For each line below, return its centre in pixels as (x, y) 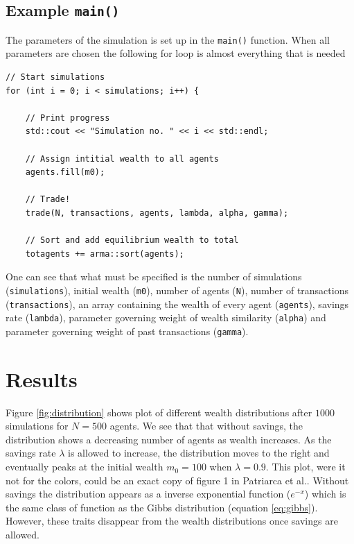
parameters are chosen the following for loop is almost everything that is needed (176, 53)
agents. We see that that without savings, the (206, 426)
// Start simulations (55, 77)
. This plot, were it (306, 467)
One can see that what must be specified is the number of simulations (154, 277)
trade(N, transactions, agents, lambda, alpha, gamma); (157, 213)
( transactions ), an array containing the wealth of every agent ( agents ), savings (177, 304)
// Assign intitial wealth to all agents (122, 159)
